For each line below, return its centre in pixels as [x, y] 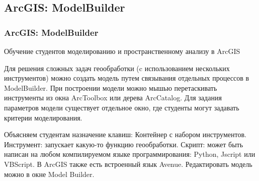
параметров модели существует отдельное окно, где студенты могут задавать [122, 107]
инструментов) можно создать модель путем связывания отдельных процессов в [127, 78]
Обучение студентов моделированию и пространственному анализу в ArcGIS [122, 51]
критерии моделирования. [43, 117]
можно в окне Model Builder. [49, 174]
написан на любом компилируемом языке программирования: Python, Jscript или [130, 154]
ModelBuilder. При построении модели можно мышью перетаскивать [111, 87]
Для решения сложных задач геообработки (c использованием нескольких [117, 68]
